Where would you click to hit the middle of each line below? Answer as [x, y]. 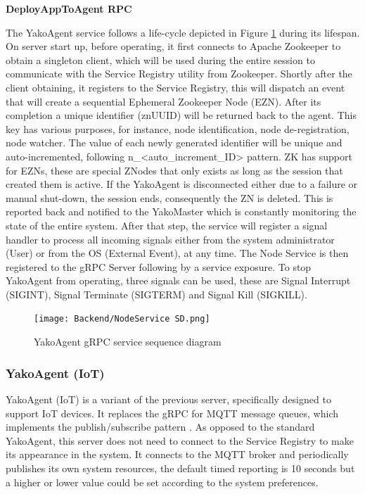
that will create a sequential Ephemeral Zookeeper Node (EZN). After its [164, 101]
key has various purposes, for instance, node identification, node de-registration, [178, 128]
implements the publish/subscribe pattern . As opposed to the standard [160, 427]
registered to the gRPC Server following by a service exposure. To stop [159, 266]
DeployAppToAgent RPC [69, 8]
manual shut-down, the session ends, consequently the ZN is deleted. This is [169, 197]
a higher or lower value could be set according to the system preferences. [162, 482]
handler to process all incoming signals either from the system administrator [170, 239]
